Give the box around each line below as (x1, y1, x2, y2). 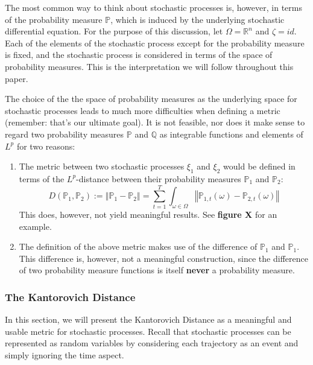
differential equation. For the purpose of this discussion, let (5, 25, 223, 37)
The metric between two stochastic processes (19, 160, 185, 173)
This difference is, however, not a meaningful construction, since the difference (19, 252, 308, 264)
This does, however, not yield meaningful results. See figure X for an (19, 208, 277, 221)
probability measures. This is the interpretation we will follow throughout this (5, 60, 294, 72)
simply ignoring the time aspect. (5, 349, 124, 361)
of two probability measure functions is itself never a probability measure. (19, 264, 295, 276)
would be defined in (223, 160, 296, 173)
